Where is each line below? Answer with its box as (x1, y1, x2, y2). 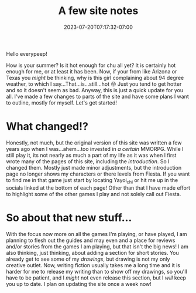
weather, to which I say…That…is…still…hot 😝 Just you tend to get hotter (6, 80, 182, 87)
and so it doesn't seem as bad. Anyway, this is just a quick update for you (6, 86, 183, 93)
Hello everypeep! (6, 50, 48, 57)
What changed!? (6, 120, 89, 133)
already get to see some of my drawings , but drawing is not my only (6, 255, 170, 262)
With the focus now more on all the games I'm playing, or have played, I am (6, 230, 187, 237)
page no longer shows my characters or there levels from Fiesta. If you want (6, 170, 190, 177)
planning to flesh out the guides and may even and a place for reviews (6, 237, 176, 244)
